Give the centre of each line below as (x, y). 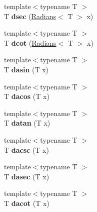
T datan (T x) (27, 123)
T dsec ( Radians (30, 16)
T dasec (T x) (27, 176)
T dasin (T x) (26, 69)
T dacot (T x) (27, 203)
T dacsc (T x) (26, 149)
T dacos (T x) (27, 96)
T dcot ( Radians (30, 42)
